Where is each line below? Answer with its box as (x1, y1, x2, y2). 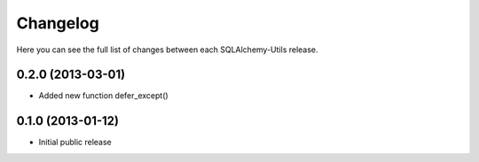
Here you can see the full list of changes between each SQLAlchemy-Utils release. (16, 44, 318, 55)
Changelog (16, 13, 99, 33)
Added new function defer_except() (38, 90, 169, 101)
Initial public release (38, 137, 113, 148)
